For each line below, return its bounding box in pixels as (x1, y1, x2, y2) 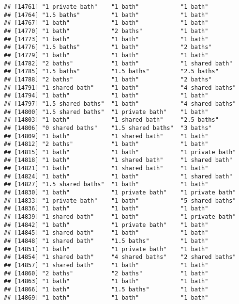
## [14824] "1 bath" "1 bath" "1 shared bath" (4, 173, 233, 180)
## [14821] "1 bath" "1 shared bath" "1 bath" (4, 165, 209, 172)
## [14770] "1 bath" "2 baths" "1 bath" (4, 27, 209, 34)
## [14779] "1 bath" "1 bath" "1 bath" (4, 51, 209, 59)
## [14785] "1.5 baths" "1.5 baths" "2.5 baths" (4, 68, 219, 75)
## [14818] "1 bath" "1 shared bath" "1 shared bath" (4, 157, 233, 164)
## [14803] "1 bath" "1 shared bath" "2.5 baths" (4, 116, 219, 124)
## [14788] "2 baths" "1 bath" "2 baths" (4, 76, 212, 83)
